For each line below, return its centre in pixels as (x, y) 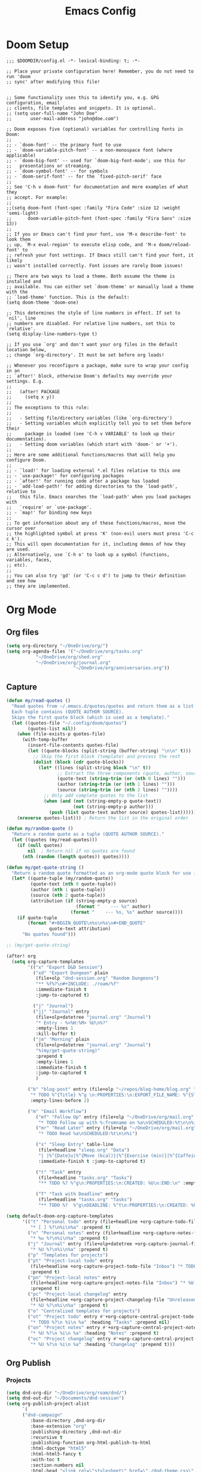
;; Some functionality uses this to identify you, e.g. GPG (83, 97)
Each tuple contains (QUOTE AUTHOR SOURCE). (68, 712)
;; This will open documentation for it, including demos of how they (96, 544)
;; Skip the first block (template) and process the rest (106, 756)
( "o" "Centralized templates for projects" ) (84, 1311)
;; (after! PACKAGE (33, 391)
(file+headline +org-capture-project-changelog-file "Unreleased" (115, 1300)
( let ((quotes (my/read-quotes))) (54, 840)
